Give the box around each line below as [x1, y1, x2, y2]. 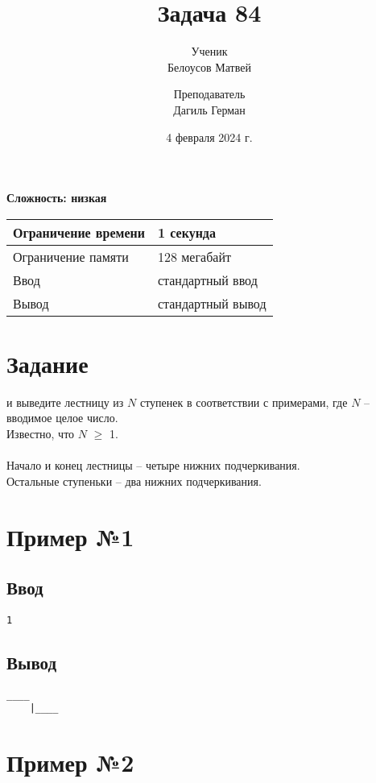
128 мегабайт [157, 246, 231, 266]
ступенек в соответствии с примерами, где [139, 393, 348, 410]
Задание [6, 346, 89, 379]
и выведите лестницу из [6, 393, 124, 410]
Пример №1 [6, 520, 134, 553]
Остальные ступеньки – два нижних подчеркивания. [6, 472, 262, 489]
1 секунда [157, 222, 216, 242]
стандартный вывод [157, 293, 267, 313]
